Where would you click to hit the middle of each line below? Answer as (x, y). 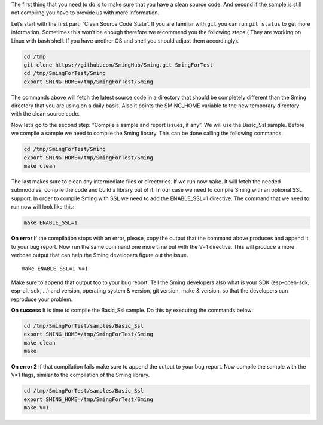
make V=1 (36, 408)
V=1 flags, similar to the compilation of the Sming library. (80, 375)
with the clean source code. (45, 114)
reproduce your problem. (42, 299)
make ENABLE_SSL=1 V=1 (55, 269)
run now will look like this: (43, 207)
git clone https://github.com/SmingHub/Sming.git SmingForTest (118, 65)
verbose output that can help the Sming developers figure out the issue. (100, 255)
